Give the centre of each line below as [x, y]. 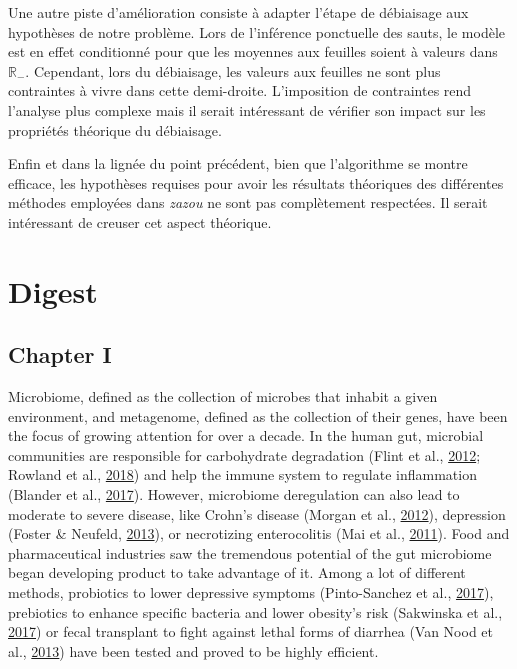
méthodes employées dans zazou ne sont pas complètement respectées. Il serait [248, 202]
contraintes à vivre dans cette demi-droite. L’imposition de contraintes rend [240, 90]
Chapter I [60, 354]
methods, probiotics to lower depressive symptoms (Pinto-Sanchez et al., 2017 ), [251, 592]
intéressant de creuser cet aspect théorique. [140, 221]
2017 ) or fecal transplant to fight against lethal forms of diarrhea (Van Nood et [251, 631]
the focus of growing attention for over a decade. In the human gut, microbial [246, 435]
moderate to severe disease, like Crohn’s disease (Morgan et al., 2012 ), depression [257, 513]
